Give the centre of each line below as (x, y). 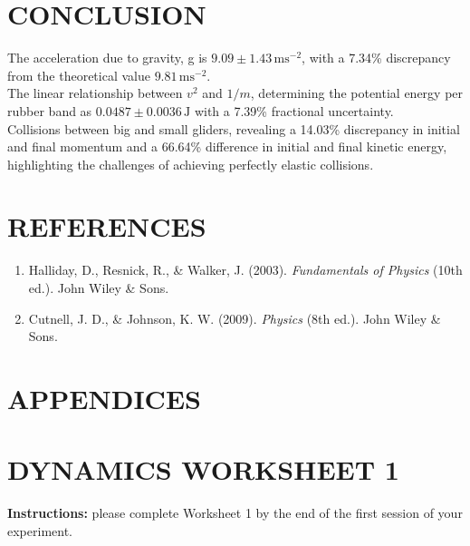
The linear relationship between (95, 93)
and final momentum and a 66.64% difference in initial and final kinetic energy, (227, 146)
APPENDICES (104, 398)
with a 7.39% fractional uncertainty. (294, 110)
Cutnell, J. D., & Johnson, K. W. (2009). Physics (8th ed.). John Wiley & (235, 318)
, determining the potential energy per (357, 93)
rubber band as (50, 110)
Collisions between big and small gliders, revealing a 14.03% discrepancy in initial (234, 128)
